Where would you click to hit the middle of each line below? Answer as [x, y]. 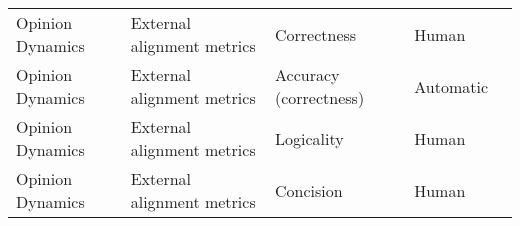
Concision [309, 190]
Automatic [451, 86]
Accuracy [307, 74]
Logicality [309, 138]
